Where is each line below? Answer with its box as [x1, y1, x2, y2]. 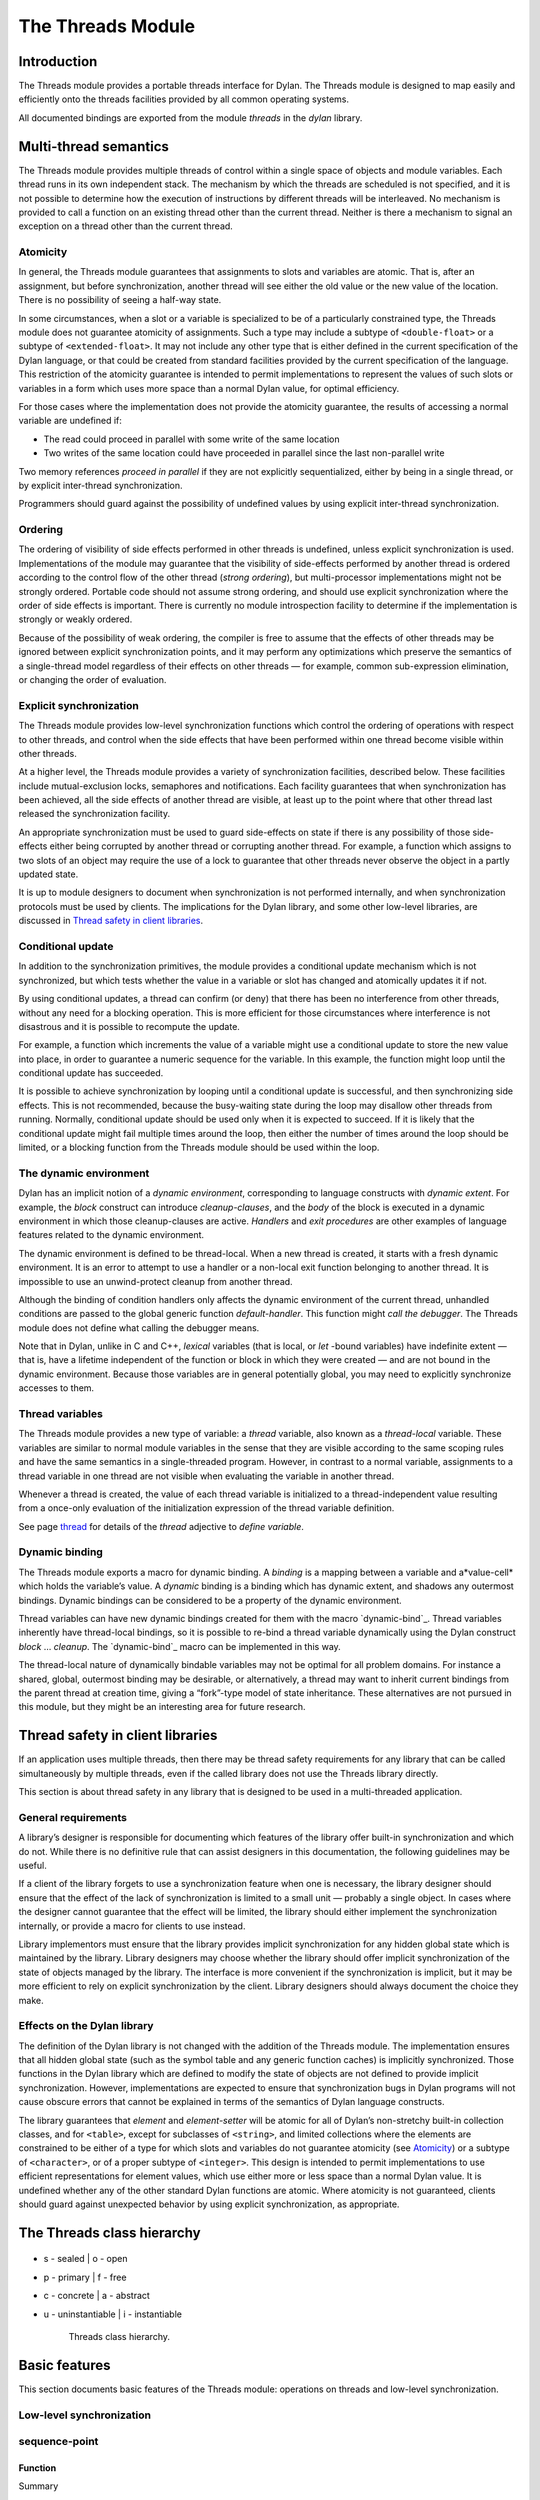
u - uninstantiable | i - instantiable [43, 2308, 182, 2320]
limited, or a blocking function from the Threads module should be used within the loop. [18, 1141, 380, 1154]
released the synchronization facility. [18, 808, 170, 820]
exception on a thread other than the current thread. [18, 220, 234, 232]
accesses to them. [18, 1382, 95, 1394]
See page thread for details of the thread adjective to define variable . [18, 1520, 305, 1532]
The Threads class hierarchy [18, 2224, 201, 2241]
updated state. [18, 868, 79, 880]
